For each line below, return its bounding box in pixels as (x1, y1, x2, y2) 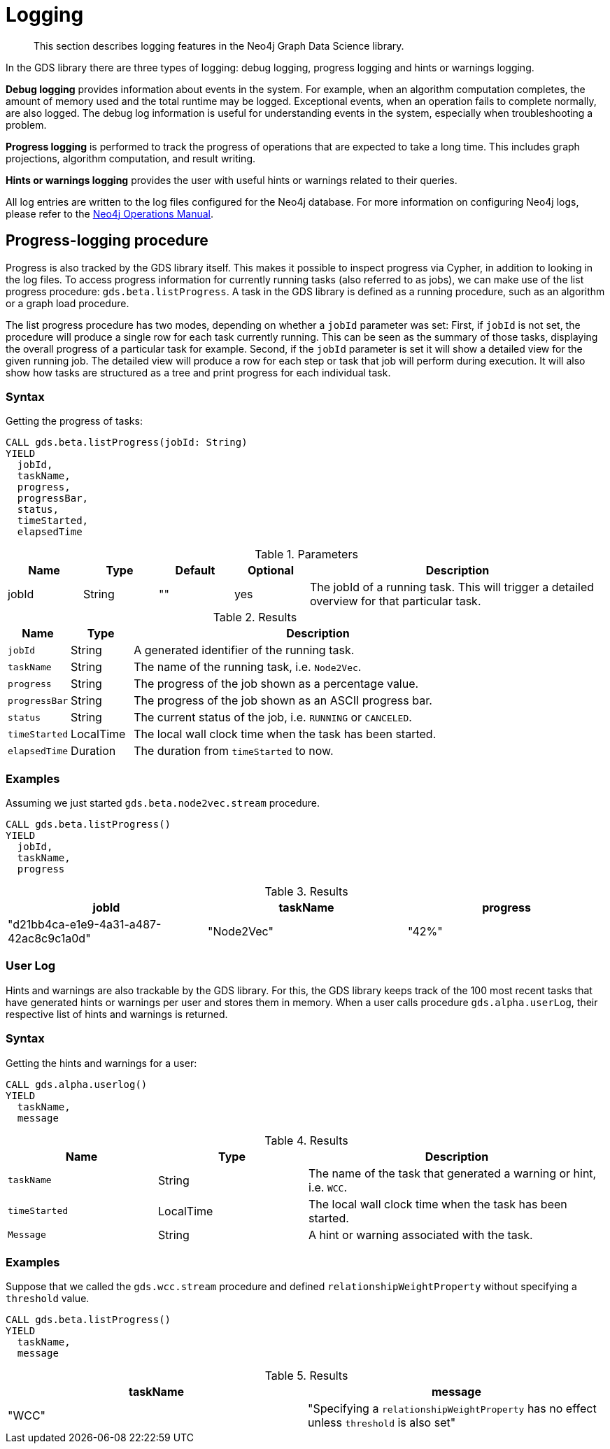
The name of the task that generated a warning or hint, (308, 1166, 597, 1180)
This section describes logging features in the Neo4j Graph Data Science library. (34, 39, 404, 52)
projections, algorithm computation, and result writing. (6, 152, 256, 164)
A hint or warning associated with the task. (308, 1227, 533, 1242)
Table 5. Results (264, 1369, 348, 1383)
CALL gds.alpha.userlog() (6, 1078, 148, 1090)
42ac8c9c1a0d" (8, 931, 91, 946)
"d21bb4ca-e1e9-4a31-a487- (8, 917, 162, 932)
